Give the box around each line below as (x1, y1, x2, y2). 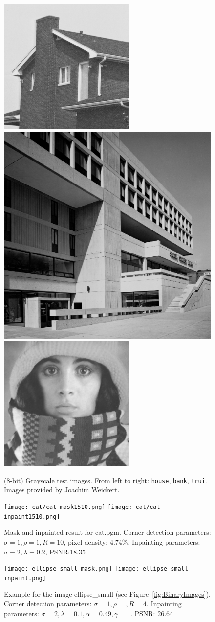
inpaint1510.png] (4, 513, 60, 520)
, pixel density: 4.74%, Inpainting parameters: (64, 536, 200, 547)
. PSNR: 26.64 (130, 608, 173, 618)
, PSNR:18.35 (45, 546, 86, 556)
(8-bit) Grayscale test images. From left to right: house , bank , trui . (4, 475, 207, 485)
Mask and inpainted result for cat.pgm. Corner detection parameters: (4, 527, 211, 537)
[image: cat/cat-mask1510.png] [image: (4, 504, 132, 511)
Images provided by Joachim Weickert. (4, 484, 120, 495)
